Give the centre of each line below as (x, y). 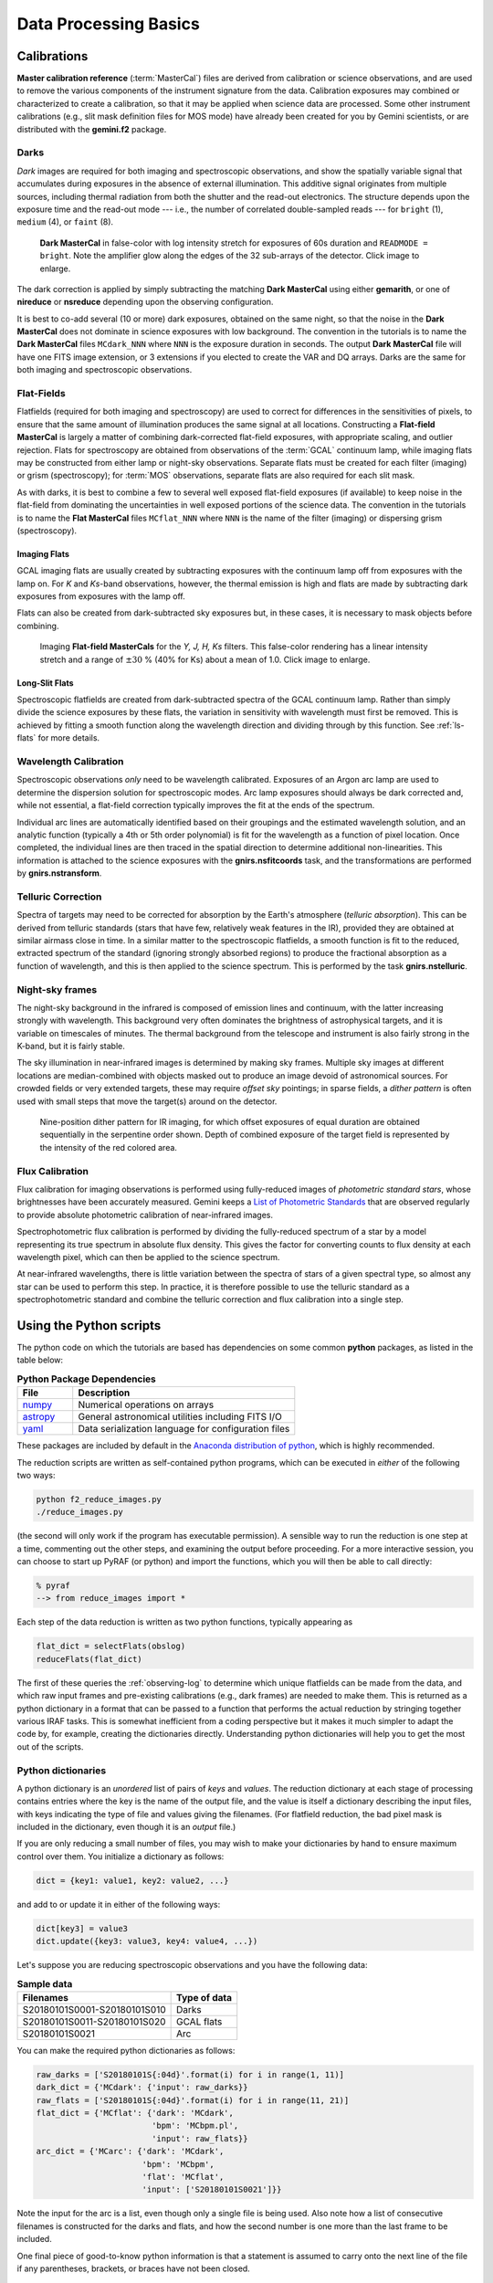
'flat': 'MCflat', (183, 2177)
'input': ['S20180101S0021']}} (212, 2190)
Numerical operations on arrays (146, 1405)
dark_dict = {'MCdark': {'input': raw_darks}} (142, 2088)
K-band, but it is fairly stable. (71, 1047)
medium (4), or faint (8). (65, 222)
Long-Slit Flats (45, 683)
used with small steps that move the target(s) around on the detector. (147, 1101)
